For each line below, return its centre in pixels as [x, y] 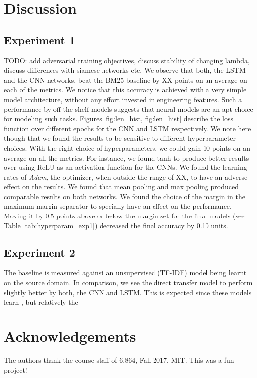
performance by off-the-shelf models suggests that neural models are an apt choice [128, 109]
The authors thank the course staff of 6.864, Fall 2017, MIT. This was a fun [119, 359]
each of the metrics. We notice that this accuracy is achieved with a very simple [125, 89]
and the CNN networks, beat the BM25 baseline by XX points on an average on [126, 80]
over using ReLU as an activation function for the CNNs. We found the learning [126, 167]
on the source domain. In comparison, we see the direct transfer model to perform [128, 283]
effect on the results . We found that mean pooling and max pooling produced [121, 187]
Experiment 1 [40, 39]
